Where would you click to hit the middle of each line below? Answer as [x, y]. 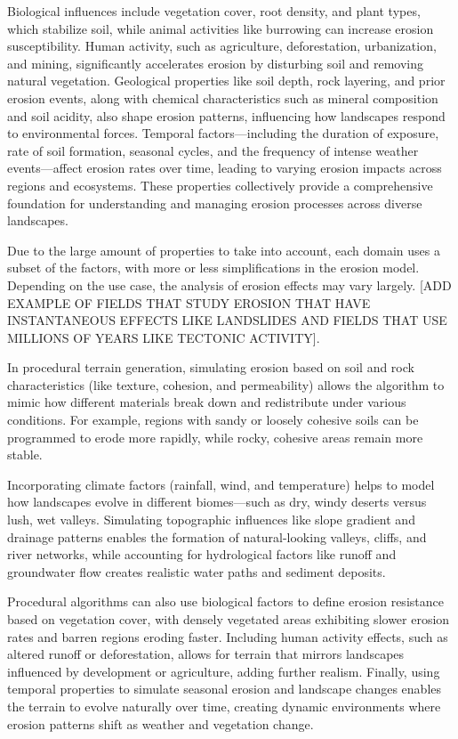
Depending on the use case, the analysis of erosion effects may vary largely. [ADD [229, 284]
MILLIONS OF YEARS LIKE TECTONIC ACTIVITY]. [164, 337]
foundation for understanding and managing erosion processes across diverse [215, 203]
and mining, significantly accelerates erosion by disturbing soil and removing [216, 63]
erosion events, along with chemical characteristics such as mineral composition [223, 97]
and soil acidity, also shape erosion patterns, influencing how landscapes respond [226, 115]
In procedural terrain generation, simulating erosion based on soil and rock [211, 367]
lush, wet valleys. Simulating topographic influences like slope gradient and [211, 520]
